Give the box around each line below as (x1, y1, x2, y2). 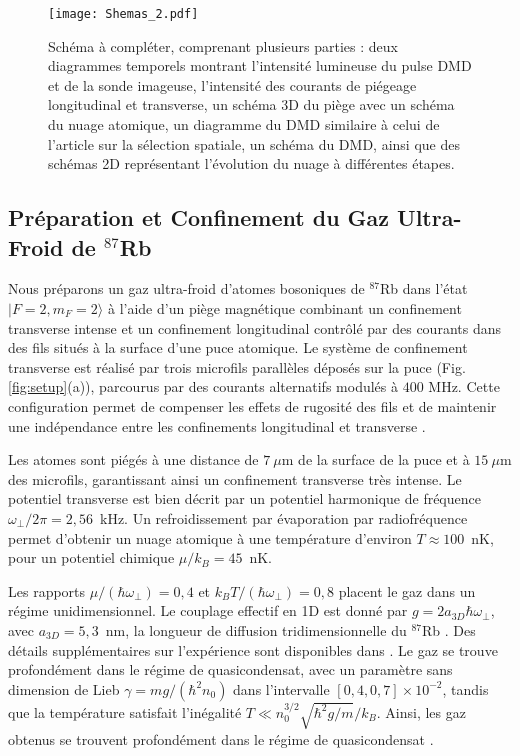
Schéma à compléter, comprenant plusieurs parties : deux (48, 35, 398, 56)
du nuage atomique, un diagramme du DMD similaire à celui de (48, 114, 440, 135)
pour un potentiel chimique (8, 547, 175, 568)
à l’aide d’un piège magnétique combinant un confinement (107, 298, 462, 318)
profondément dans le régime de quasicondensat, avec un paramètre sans (8, 659, 453, 680)
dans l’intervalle (233, 678, 330, 699)
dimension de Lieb (8, 678, 120, 699)
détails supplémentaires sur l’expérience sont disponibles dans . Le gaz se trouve (8, 639, 498, 660)
